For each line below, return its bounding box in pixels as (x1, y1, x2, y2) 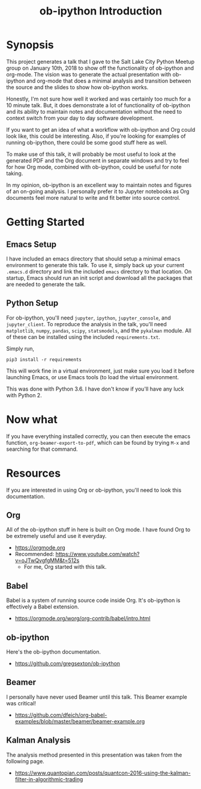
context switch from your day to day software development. (6, 114, 154, 122)
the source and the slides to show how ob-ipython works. (6, 83, 149, 91)
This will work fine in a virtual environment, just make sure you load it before (6, 367, 195, 374)
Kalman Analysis (6, 735, 71, 746)
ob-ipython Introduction (39, 4, 163, 18)
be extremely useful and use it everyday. (6, 533, 107, 540)
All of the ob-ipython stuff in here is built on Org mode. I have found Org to (6, 526, 191, 533)
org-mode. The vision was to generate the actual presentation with (6, 70, 172, 78)
